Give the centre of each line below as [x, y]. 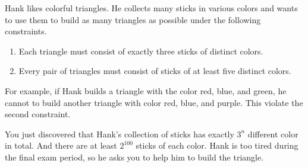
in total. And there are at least [61, 145]
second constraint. [38, 114]
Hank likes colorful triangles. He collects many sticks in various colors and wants [151, 8]
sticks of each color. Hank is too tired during [217, 145]
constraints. [26, 31]
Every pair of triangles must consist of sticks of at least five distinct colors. [155, 71]
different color [273, 134]
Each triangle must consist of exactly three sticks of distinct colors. [141, 51]
